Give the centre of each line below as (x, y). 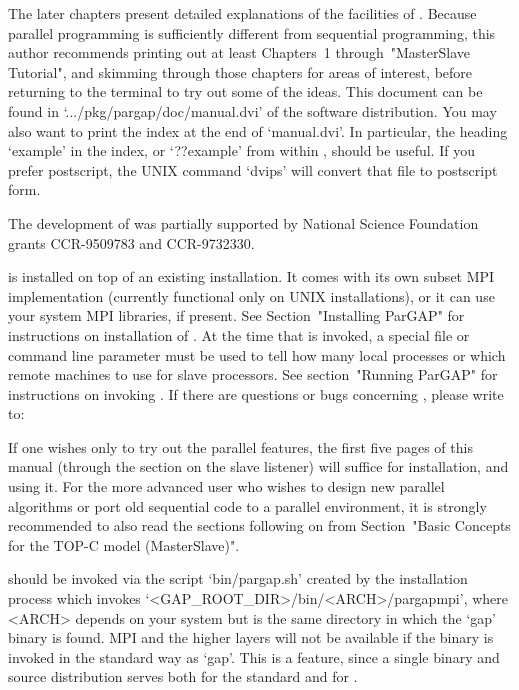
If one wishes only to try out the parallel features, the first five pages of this (240, 446)
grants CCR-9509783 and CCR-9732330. (131, 242)
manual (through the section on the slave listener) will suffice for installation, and (258, 466)
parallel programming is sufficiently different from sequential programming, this (252, 32)
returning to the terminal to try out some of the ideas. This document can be (245, 91)
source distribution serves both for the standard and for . (183, 676)
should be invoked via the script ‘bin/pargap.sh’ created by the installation (238, 578)
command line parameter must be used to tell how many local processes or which (257, 354)
